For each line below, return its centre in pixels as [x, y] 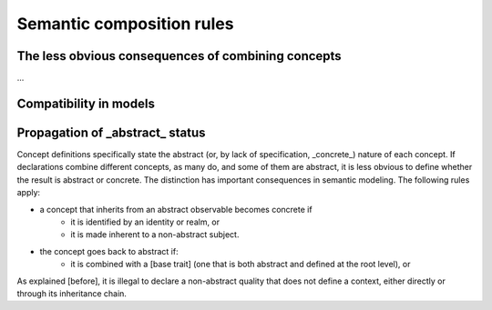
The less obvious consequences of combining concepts [179, 56]
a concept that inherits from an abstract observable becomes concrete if [176, 209]
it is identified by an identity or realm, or [145, 222]
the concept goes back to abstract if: [109, 251]
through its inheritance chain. [72, 293]
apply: [29, 193]
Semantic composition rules [125, 24]
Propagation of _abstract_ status [111, 132]
